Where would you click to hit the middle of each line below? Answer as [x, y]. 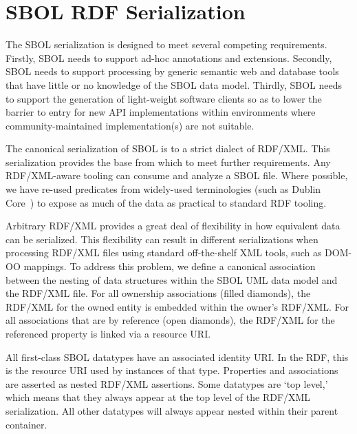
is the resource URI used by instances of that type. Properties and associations [172, 370]
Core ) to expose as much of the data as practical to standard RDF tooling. [166, 202]
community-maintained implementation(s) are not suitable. [130, 125]
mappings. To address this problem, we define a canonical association [170, 266]
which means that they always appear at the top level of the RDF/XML [158, 397]
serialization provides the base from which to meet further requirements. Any [168, 162]
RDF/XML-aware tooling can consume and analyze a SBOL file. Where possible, [177, 175]
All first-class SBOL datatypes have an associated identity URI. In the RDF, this [177, 356]
